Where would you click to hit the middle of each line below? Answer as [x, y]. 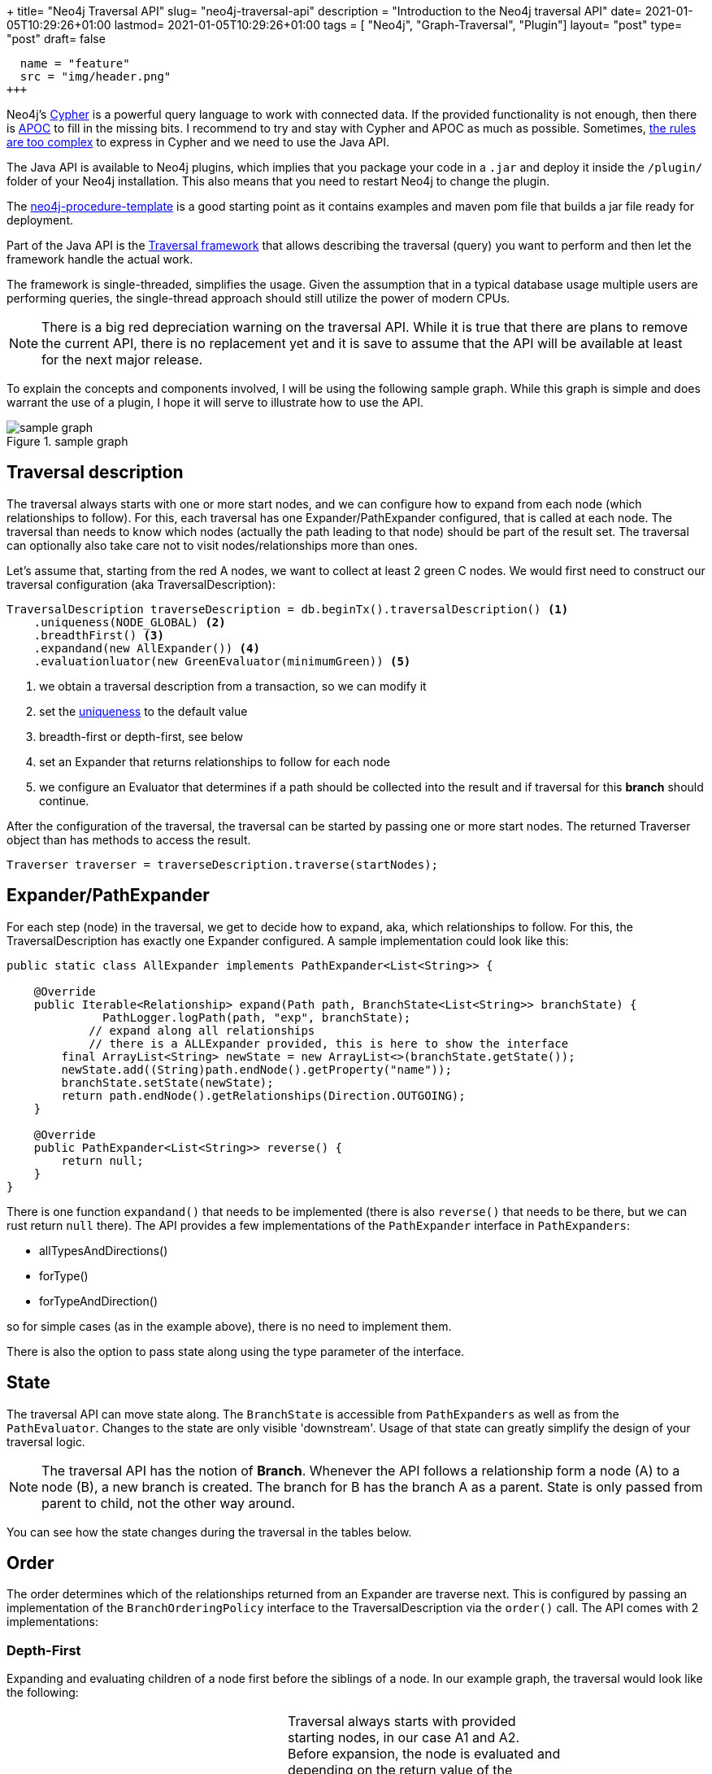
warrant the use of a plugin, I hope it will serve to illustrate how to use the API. [215, 402]
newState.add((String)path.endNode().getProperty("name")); [256, 1069]
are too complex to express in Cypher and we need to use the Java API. [198, 142]
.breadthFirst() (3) [99, 635]
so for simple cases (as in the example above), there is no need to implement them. [229, 1326]
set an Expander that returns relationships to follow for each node [215, 761]
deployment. [40, 220]
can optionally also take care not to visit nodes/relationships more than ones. [212, 545]
